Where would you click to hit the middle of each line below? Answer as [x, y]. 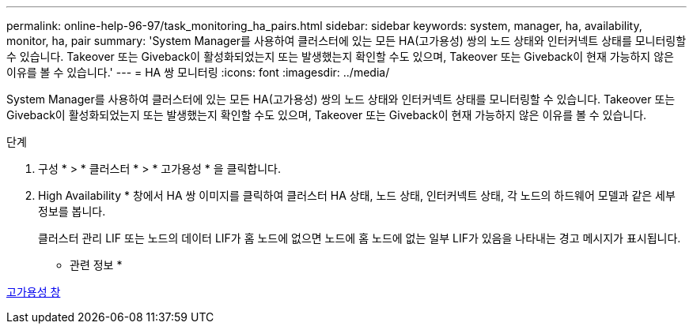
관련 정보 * [96, 265]
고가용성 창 [34, 292]
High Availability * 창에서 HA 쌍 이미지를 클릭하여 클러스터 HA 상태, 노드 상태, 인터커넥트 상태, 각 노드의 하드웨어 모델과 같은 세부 [357, 195]
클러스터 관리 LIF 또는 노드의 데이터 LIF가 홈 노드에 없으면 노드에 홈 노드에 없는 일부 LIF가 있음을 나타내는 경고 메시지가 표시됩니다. [360, 238]
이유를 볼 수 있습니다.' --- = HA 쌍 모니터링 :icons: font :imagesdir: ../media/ [198, 72]
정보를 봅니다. [72, 211]
